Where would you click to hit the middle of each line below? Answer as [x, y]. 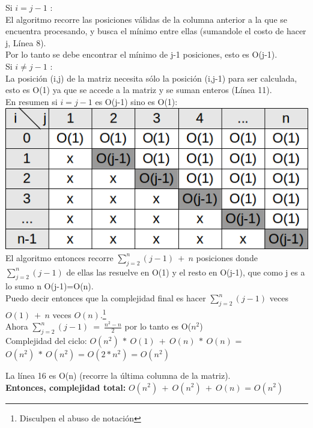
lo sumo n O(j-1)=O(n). [50, 286]
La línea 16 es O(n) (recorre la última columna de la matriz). [118, 375]
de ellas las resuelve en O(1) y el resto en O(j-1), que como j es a [186, 272]
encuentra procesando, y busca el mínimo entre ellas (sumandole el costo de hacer [156, 31]
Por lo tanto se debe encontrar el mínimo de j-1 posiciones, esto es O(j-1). [141, 54]
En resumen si [32, 101]
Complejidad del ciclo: [46, 340]
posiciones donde [227, 257]
